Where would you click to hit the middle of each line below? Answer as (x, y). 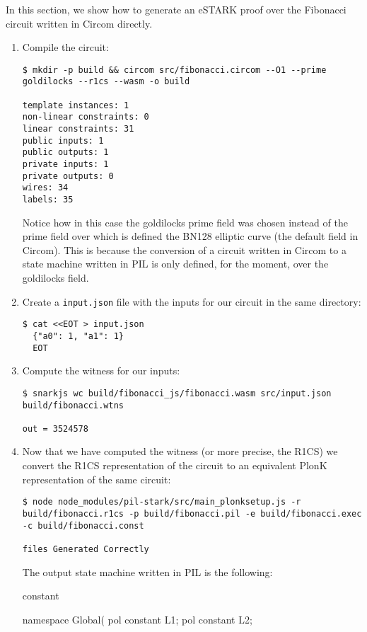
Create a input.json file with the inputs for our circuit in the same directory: (192, 301)
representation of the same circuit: (97, 479)
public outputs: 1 (65, 153)
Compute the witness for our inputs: (101, 370)
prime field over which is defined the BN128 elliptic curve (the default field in (190, 236)
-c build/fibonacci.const (83, 525)
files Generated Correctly (86, 549)
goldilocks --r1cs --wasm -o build (106, 82)
